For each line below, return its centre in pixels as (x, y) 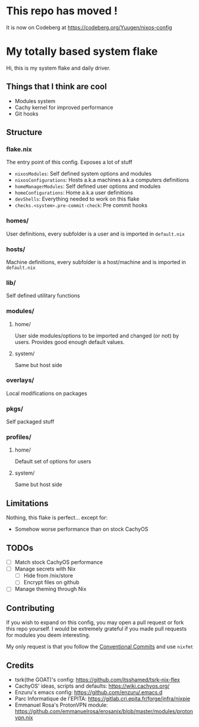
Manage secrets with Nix (45, 569)
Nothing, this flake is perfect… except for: (57, 518)
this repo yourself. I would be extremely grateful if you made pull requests (97, 629)
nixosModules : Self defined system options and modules (83, 174)
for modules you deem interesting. (48, 635)
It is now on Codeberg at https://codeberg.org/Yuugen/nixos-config (89, 27)
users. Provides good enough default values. (70, 342)
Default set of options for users (53, 462)
